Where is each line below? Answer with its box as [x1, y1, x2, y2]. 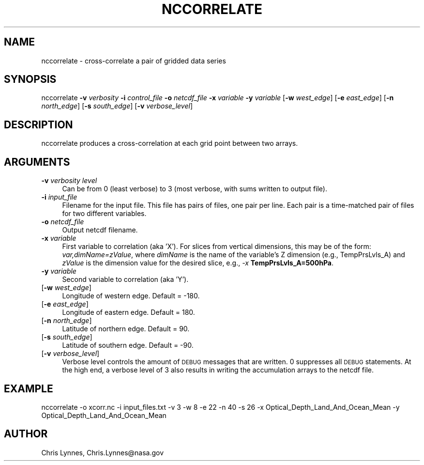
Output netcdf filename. [62, 226, 138, 234]
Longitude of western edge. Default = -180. [62, 292, 200, 300]
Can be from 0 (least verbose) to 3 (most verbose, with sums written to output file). [62, 185, 327, 193]
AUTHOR [4, 428, 48, 440]
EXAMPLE [4, 382, 53, 395]
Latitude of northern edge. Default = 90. [62, 325, 190, 333]
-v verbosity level [41, 176, 97, 185]
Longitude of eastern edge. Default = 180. [62, 308, 195, 317]
